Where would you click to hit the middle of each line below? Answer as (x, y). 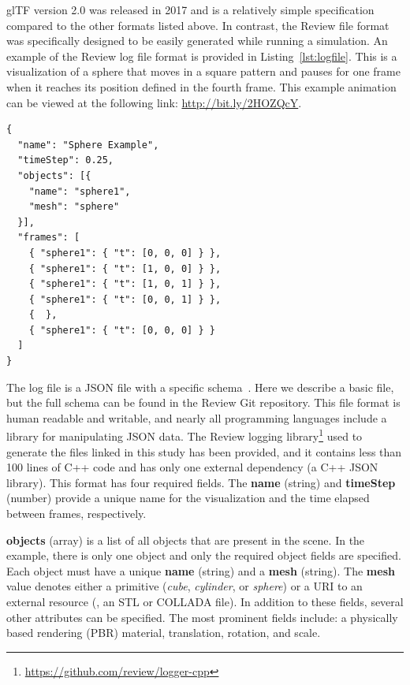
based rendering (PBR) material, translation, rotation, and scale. (164, 633)
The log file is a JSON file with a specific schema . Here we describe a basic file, (200, 387)
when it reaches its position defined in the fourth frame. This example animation (201, 86)
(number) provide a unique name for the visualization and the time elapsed (188, 498)
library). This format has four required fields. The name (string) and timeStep (201, 482)
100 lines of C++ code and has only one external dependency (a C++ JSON (192, 467)
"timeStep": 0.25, (66, 160)
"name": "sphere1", (80, 191)
